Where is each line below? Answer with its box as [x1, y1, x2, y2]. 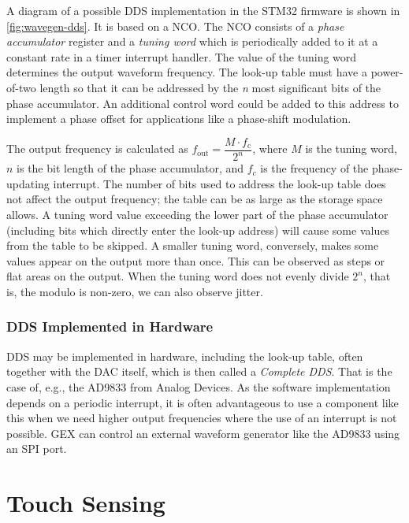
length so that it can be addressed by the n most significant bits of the [39, 79, 381, 95]
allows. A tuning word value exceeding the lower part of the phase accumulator [6, 206, 389, 222]
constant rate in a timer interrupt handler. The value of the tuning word [6, 48, 357, 65]
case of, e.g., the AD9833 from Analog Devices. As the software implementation [6, 378, 391, 395]
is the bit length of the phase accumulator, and [17, 160, 244, 176]
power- [370, 64, 403, 80]
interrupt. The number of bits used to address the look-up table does [53, 175, 386, 191]
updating [6, 175, 50, 191]
